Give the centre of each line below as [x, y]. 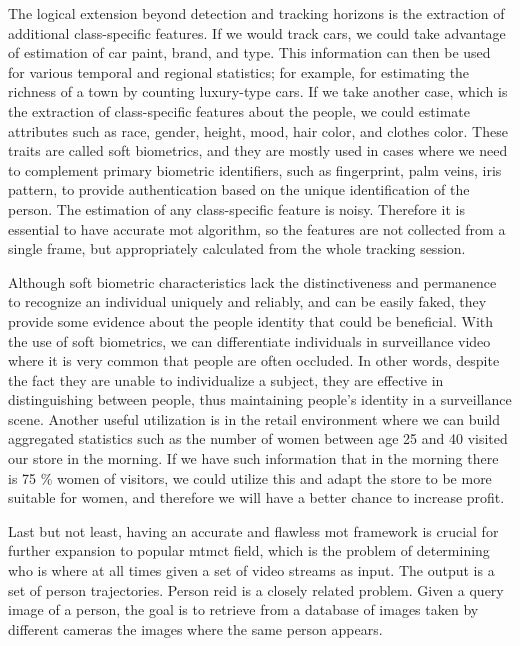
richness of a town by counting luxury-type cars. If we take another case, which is [258, 91]
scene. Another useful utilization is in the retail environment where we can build [254, 418]
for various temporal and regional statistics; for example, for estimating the [239, 71]
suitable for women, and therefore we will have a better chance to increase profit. [256, 497]
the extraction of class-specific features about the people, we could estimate [239, 110]
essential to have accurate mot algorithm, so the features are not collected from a [257, 228]
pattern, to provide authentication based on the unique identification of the [239, 189]
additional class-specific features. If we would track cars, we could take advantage [257, 32]
